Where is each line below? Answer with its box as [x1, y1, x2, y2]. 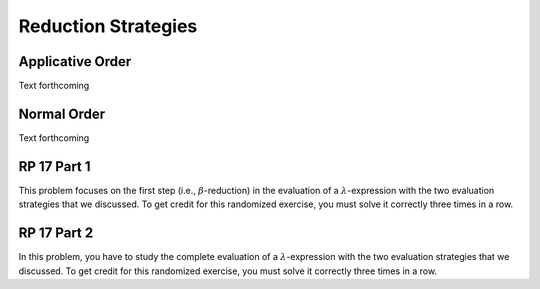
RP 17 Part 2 [18, 225, 94, 242]
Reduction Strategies [18, 15, 198, 37]
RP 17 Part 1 [18, 158, 91, 175]
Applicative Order [18, 53, 132, 70]
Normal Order [18, 105, 106, 122]
